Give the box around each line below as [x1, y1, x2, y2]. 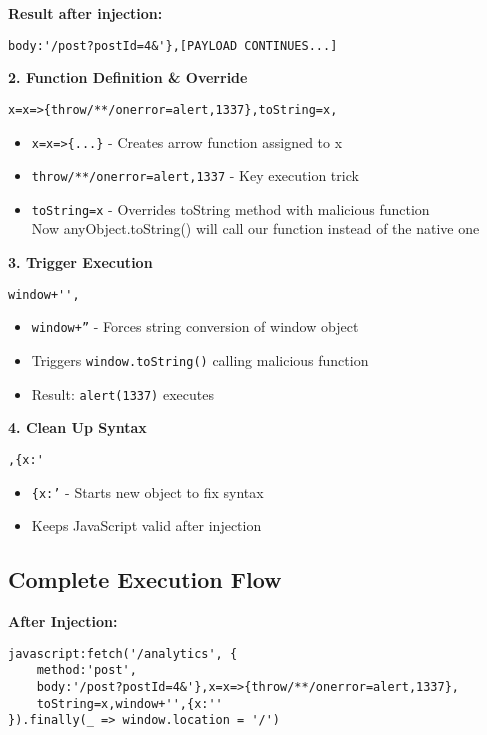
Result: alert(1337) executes [31, 383, 214, 404]
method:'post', [36, 663, 137, 678]
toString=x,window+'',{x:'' [36, 696, 223, 711]
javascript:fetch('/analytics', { [8, 646, 238, 661]
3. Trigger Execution [8, 252, 153, 273]
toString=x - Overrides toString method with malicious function [31, 198, 430, 219]
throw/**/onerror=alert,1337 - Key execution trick [31, 165, 359, 186]
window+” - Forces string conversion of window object [31, 316, 359, 337]
